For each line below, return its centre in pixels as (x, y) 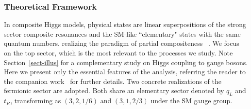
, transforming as (36, 101)
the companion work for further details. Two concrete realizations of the (113, 81)
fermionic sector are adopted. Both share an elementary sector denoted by (114, 90)
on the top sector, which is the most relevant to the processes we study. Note (118, 53)
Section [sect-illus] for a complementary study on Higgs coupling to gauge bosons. (126, 62)
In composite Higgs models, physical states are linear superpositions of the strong (125, 24)
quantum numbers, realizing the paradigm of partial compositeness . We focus (122, 43)
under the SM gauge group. (192, 101)
